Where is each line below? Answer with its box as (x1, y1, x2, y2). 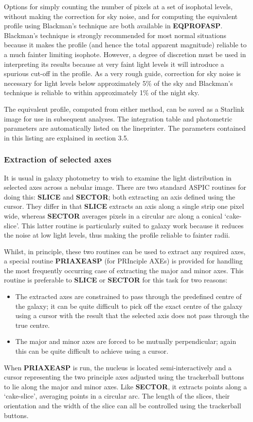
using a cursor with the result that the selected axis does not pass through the (15, 310, 249, 321)
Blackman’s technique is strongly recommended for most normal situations (4, 30, 226, 40)
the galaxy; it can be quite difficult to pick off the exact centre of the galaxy (15, 301, 243, 311)
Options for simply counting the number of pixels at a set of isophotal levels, (4, 1, 233, 11)
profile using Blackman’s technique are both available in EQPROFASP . (4, 20, 223, 31)
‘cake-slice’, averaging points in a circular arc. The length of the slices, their (4, 391, 230, 401)
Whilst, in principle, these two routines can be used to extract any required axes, (4, 246, 246, 256)
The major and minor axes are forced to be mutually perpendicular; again (15, 336, 236, 346)
